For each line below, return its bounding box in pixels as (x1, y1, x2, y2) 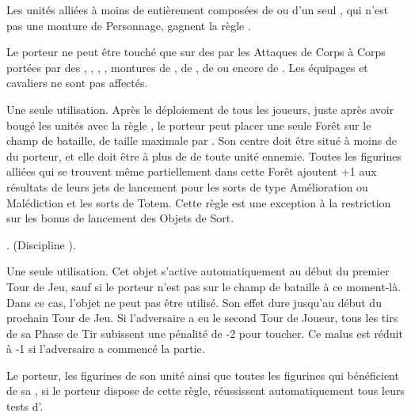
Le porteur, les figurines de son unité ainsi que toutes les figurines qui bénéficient (6, 366, 399, 383)
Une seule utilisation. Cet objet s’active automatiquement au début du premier (6, 263, 390, 279)
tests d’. (6, 398, 44, 415)
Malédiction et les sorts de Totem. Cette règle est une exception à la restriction (6, 194, 391, 210)
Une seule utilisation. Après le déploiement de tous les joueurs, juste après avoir (6, 100, 394, 117)
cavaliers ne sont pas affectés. (6, 74, 148, 91)
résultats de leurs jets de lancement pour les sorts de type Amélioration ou (6, 178, 368, 195)
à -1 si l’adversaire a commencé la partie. (6, 340, 205, 357)
